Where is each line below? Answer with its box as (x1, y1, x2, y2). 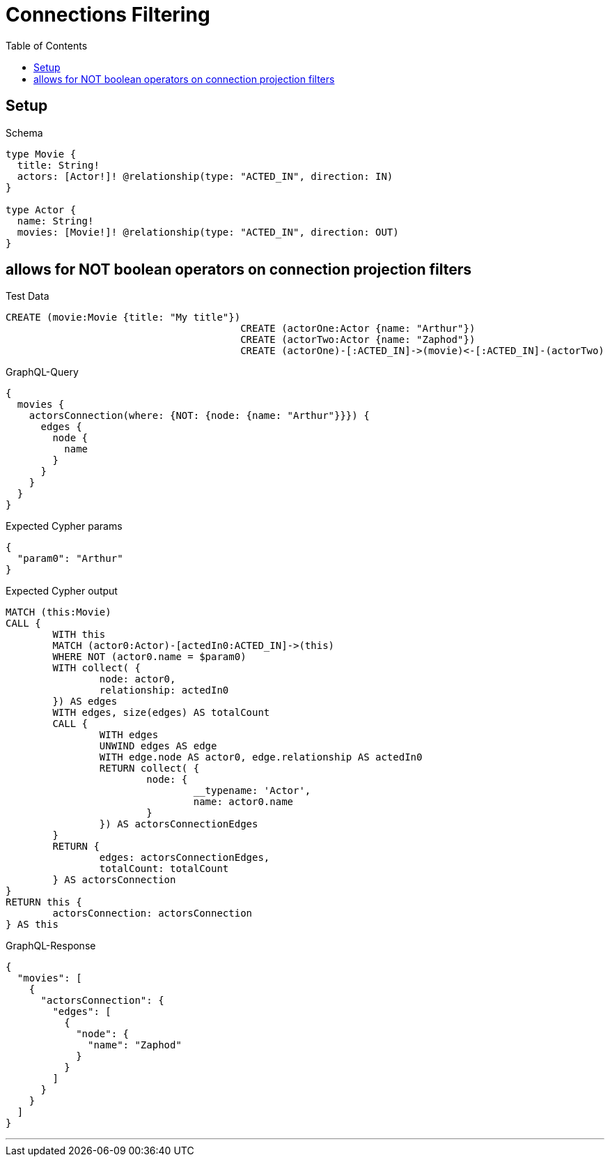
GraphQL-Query (6, 366, 79, 379)
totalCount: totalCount (99, 863, 229, 875)
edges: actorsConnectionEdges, (99, 852, 270, 864)
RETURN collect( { (99, 763, 200, 774)
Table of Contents (6, 39, 88, 52)
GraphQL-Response (6, 940, 96, 952)
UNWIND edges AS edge (99, 740, 217, 752)
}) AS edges (52, 696, 118, 708)
